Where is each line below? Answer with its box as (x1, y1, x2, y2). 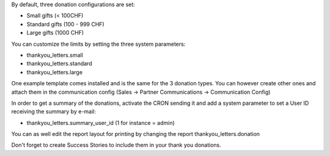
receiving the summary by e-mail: (11, 108, 96, 115)
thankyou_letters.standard (26, 60, 92, 67)
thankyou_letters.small (26, 51, 84, 58)
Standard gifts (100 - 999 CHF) (26, 20, 105, 27)
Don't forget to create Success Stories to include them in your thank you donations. (11, 141, 221, 149)
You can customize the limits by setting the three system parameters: (11, 40, 186, 48)
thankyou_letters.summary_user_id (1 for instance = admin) (26, 119, 175, 126)
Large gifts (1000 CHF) (26, 29, 84, 37)
